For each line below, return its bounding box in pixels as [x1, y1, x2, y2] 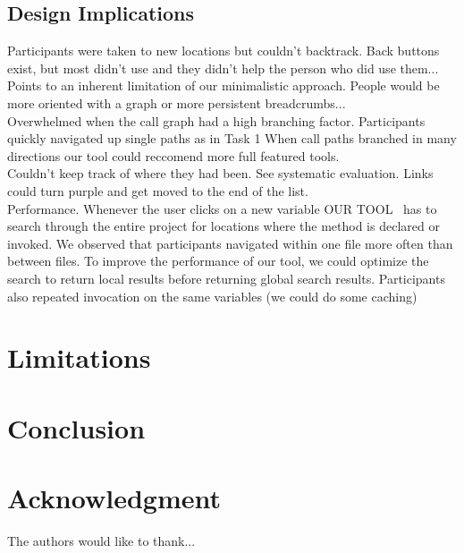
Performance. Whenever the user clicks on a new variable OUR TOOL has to [7, 199, 437, 217]
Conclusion [7, 409, 146, 446]
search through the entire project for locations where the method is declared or [7, 217, 440, 235]
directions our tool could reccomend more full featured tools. [7, 146, 340, 165]
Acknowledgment [7, 480, 221, 516]
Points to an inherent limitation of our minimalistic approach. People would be [7, 76, 440, 95]
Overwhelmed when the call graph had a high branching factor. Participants [7, 111, 426, 130]
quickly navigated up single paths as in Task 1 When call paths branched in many [7, 129, 457, 148]
